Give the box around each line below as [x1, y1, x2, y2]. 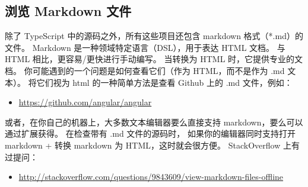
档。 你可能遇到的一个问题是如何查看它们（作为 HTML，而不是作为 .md [5, 64, 285, 76]
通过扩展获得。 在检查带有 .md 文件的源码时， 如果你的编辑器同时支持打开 [5, 127, 296, 140]
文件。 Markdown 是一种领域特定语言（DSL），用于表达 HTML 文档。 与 [5, 41, 285, 53]
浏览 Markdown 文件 [5, 2, 132, 20]
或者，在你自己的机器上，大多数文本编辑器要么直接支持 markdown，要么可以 [5, 115, 303, 128]
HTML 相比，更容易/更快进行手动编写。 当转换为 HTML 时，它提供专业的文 [5, 53, 303, 65]
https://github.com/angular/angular [18, 96, 152, 108]
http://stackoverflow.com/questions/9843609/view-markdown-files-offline [18, 170, 284, 183]
